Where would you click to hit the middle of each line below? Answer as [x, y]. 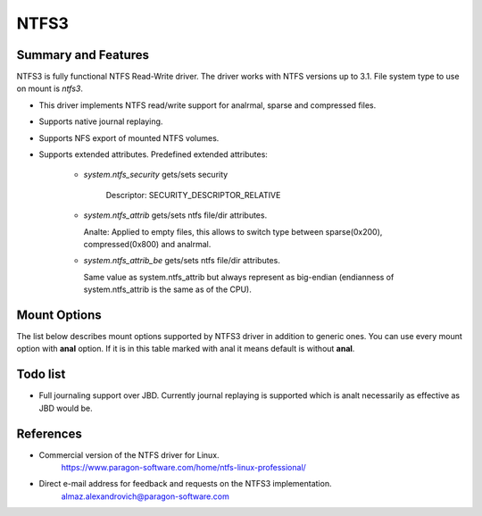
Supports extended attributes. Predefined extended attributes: [153, 154]
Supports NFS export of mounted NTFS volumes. [129, 137]
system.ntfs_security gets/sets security [156, 175]
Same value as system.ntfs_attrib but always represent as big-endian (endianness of [239, 277]
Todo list [41, 375]
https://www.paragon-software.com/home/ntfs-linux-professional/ [184, 468]
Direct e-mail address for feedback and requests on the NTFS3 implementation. [185, 484]
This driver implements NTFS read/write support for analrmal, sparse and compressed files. [208, 105]
